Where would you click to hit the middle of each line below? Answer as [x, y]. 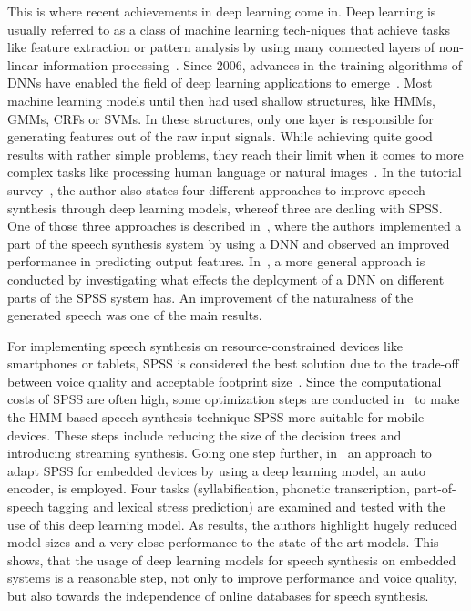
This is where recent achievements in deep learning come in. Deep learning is [222, 11]
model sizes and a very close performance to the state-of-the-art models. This [223, 542]
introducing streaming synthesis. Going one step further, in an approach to [220, 453]
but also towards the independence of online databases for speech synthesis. [218, 595]
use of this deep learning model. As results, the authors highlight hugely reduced [232, 524]
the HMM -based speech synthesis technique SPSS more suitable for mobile [216, 417]
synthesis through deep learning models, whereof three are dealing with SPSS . [225, 207]
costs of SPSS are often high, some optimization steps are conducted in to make [234, 399]
